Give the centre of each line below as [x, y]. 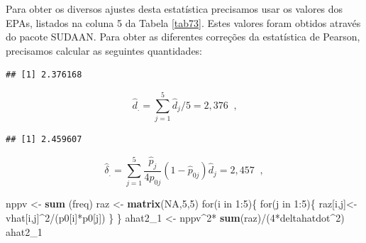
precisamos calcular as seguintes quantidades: [104, 50]
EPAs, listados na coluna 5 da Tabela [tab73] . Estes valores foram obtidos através [183, 22]
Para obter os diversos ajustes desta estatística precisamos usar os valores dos [174, 9]
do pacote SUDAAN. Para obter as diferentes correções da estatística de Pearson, [183, 37]
